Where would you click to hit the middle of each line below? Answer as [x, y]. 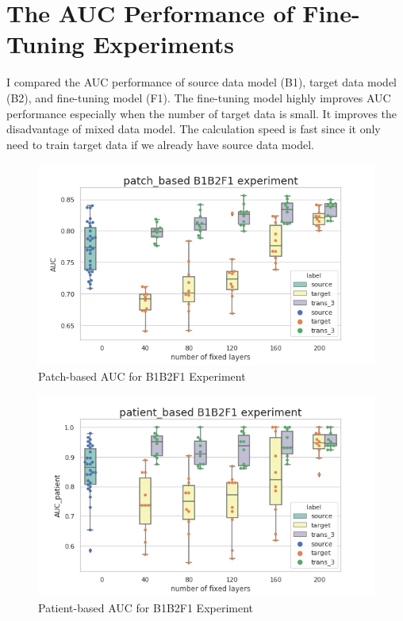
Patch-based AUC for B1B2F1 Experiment [142, 376]
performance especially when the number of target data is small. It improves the [202, 113]
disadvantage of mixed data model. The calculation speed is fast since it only [194, 129]
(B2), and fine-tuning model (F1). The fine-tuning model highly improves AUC [199, 97]
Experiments [163, 44]
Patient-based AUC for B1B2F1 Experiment [146, 607]
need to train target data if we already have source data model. [160, 144]
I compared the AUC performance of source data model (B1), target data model [201, 82]
